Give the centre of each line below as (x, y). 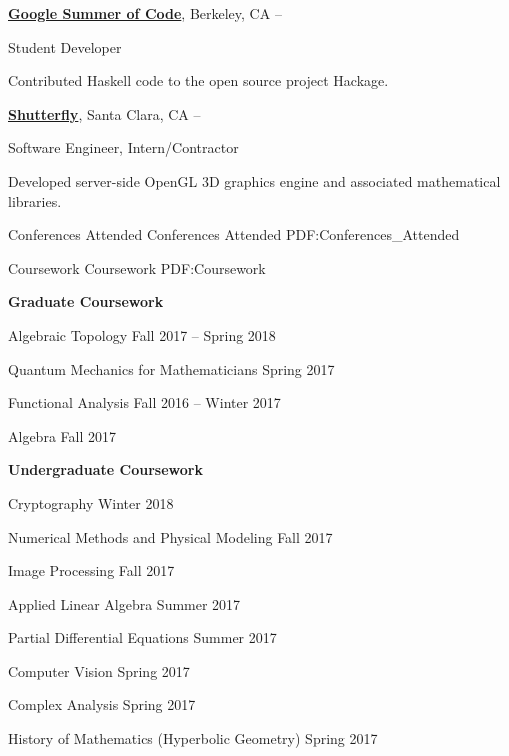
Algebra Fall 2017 (62, 435)
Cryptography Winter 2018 (91, 502)
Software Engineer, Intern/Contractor (123, 147)
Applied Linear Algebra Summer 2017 (124, 603)
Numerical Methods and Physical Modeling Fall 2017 (170, 536)
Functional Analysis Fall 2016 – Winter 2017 (144, 402)
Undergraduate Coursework (105, 469)
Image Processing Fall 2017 (91, 570)
